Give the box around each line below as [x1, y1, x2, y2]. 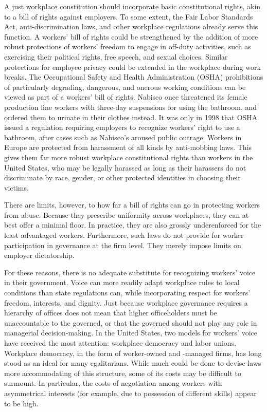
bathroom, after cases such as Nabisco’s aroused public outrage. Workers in [4, 132, 242, 142]
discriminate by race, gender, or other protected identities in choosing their [4, 172, 241, 183]
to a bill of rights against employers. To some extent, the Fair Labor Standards [4, 11, 253, 22]
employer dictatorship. [4, 250, 75, 260]
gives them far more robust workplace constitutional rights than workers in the [4, 152, 253, 162]
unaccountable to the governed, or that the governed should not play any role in [4, 317, 257, 328]
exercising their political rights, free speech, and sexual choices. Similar [4, 51, 228, 62]
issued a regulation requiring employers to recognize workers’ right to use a [4, 122, 240, 133]
